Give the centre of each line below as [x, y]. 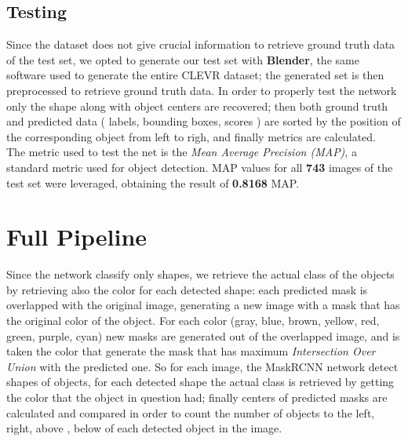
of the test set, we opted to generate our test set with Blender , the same [183, 59]
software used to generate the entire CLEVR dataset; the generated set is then [195, 75]
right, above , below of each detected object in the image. [144, 428]
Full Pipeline [77, 237]
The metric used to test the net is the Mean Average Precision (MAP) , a [182, 152]
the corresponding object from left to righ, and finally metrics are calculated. [191, 136]
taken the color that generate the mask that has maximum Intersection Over [191, 351]
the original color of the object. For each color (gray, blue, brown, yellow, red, [193, 321]
